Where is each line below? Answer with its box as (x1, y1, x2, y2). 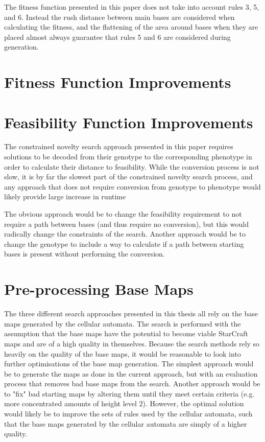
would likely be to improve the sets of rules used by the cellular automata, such (4, 408, 253, 419)
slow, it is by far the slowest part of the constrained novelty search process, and (4, 171, 253, 182)
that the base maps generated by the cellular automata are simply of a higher (4, 418, 247, 429)
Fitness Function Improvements (4, 72, 231, 92)
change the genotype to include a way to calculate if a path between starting (4, 238, 244, 249)
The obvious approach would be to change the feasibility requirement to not (4, 208, 242, 219)
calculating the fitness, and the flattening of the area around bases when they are (4, 21, 258, 32)
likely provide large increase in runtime (4, 191, 126, 202)
